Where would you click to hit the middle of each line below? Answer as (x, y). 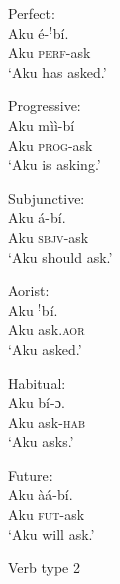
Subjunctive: (46, 197)
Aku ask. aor (46, 329)
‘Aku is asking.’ (54, 164)
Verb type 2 (44, 567)
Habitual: (37, 382)
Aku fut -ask (46, 514)
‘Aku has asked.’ (57, 71)
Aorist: (29, 290)
